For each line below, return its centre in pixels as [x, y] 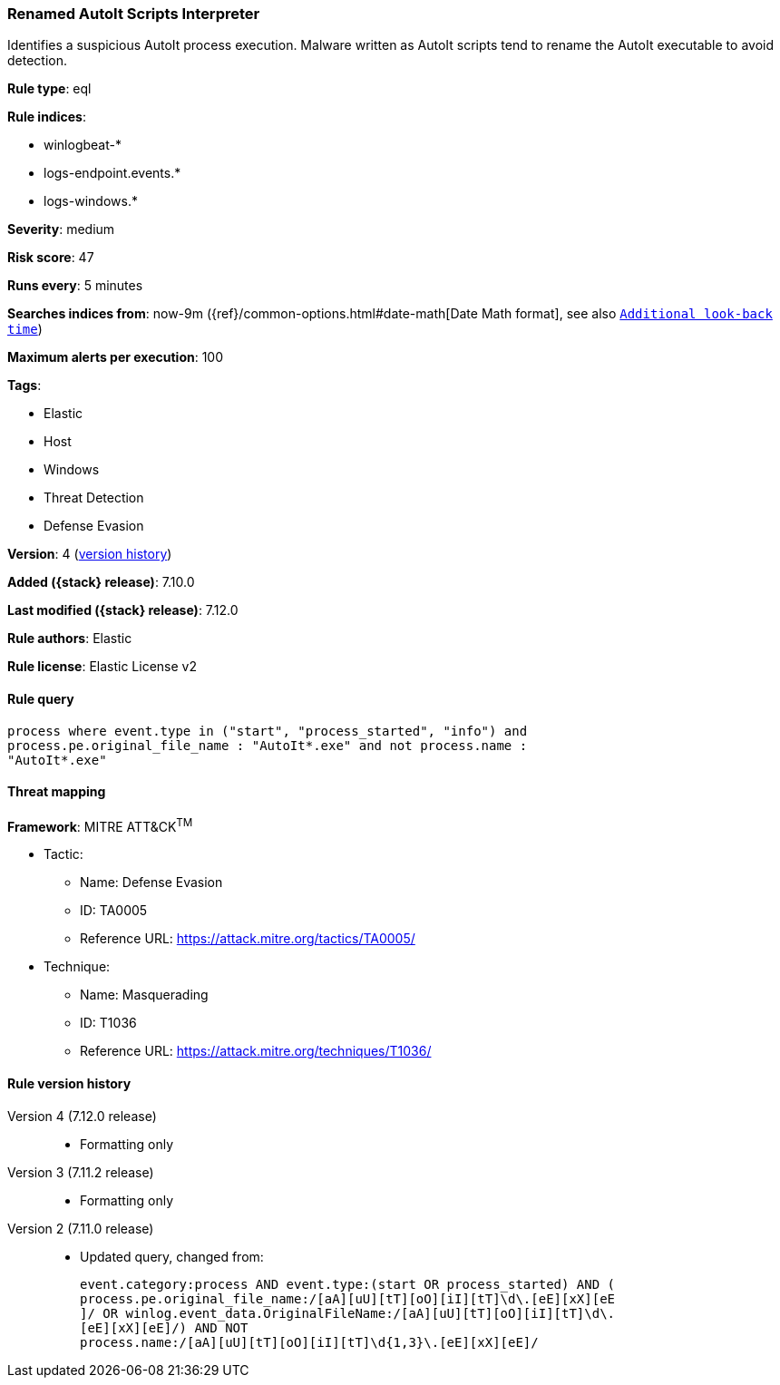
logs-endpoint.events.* [112, 173]
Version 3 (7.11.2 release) [81, 1172]
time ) [25, 329]
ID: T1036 [108, 1023]
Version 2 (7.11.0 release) [81, 1228]
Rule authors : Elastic [70, 639]
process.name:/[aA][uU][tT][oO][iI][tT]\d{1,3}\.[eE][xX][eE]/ [309, 1342]
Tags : [24, 385]
